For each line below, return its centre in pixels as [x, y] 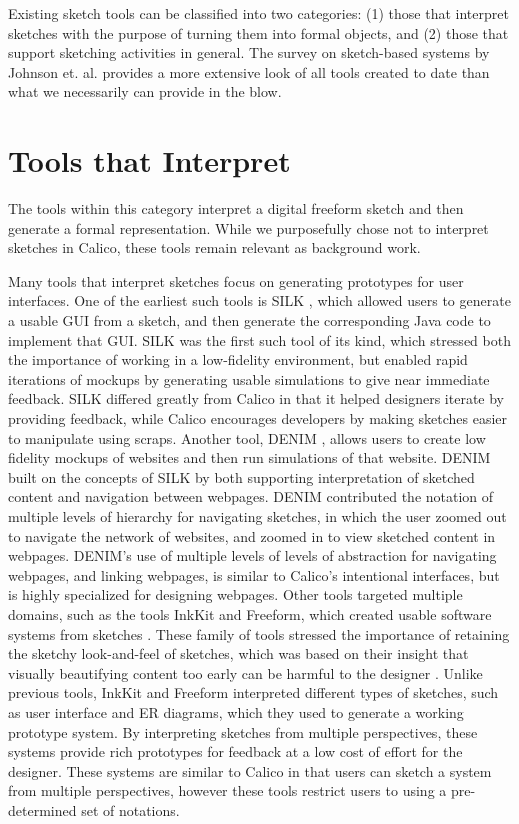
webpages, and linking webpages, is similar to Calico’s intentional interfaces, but [254, 574]
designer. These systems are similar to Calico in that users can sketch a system [250, 770]
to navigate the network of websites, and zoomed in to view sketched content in [252, 535]
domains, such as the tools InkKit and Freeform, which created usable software [250, 613]
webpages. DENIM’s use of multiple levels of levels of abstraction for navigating [252, 555]
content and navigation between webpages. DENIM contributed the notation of [251, 496]
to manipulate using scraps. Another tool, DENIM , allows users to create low [247, 437]
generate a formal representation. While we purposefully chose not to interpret [248, 227]
